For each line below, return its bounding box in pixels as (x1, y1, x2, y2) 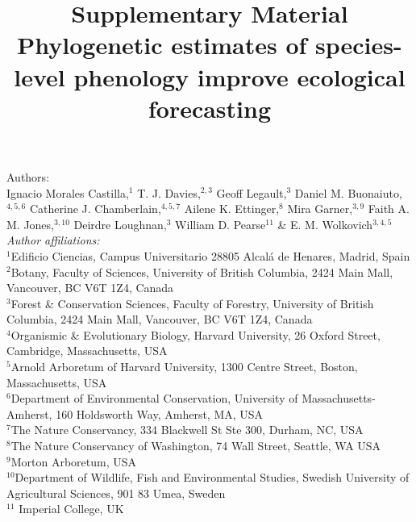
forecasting (148, 91, 272, 124)
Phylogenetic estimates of (17, 28, 307, 61)
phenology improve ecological (73, 60, 406, 93)
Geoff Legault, (216, 184, 287, 201)
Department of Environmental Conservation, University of (10, 390, 298, 407)
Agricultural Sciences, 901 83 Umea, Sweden (6, 484, 226, 501)
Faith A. (368, 200, 410, 217)
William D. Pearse (175, 215, 266, 232)
